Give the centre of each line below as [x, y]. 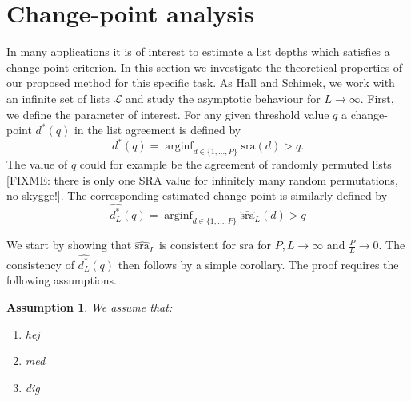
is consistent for [197, 245]
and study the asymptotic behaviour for [223, 98]
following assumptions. [62, 280]
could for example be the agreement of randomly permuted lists [235, 163]
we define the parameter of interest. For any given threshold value [168, 114]
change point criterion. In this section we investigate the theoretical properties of [205, 67]
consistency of [40, 264]
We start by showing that [69, 245]
